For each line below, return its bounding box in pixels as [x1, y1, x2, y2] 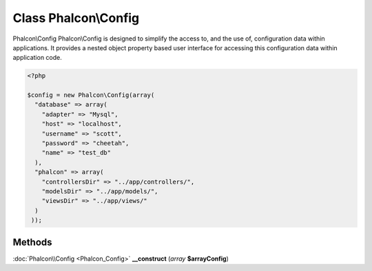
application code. [12, 54, 62, 62]
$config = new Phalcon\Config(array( [27, 91, 155, 99]
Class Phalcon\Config [12, 10, 140, 25]
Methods [12, 236, 52, 248]
